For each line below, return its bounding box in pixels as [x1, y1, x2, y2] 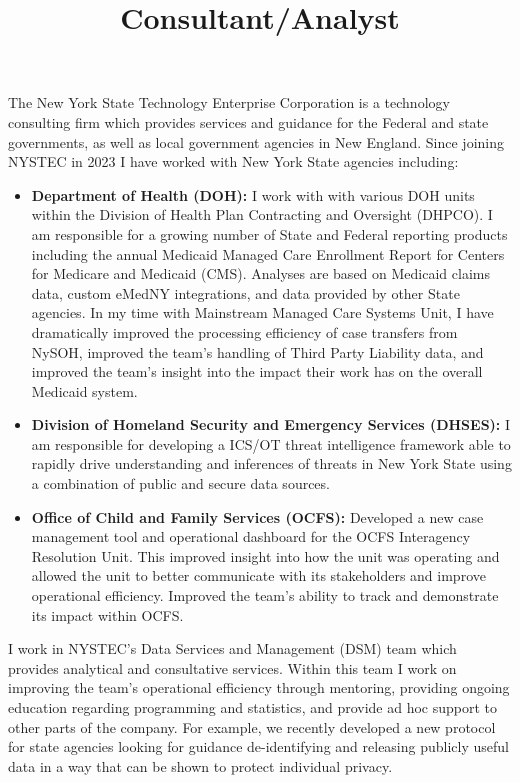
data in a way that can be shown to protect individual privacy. [8, 755, 393, 776]
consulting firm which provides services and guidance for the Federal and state [8, 111, 489, 132]
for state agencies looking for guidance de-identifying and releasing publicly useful [8, 736, 509, 757]
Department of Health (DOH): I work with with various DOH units [31, 184, 475, 205]
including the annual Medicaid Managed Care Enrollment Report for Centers [31, 243, 505, 264]
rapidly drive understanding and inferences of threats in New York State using [31, 453, 512, 474]
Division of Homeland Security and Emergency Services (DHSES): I [31, 414, 511, 435]
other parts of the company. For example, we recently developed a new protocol [8, 716, 496, 737]
